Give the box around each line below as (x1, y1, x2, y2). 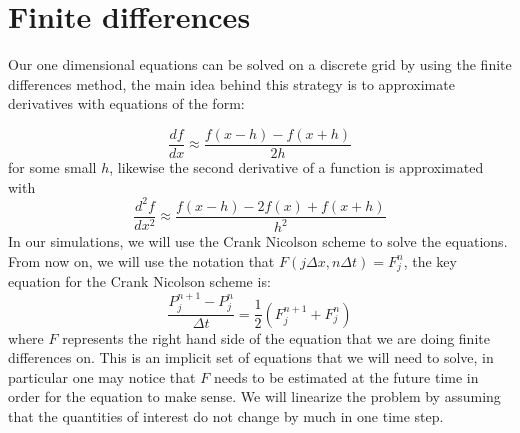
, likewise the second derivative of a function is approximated (109, 156, 484, 177)
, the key (403, 250, 457, 271)
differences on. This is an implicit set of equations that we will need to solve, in (8, 347, 494, 368)
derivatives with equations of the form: (8, 93, 245, 114)
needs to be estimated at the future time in (213, 366, 479, 387)
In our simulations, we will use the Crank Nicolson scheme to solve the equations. (8, 231, 508, 252)
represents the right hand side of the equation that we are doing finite (62, 327, 490, 348)
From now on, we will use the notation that (8, 250, 275, 271)
